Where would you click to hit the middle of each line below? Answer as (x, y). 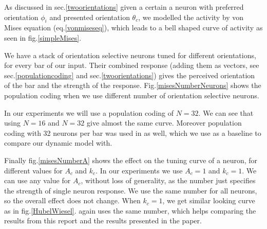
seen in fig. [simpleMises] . (43, 37)
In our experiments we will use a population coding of (89, 112)
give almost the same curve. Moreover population (164, 123)
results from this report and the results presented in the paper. (103, 221)
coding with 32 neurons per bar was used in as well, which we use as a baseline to (133, 133)
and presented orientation (90, 17)
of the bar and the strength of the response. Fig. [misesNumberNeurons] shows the (133, 85)
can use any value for (37, 180)
